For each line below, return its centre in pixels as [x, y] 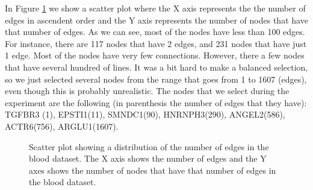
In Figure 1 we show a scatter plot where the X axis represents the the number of [155, 8]
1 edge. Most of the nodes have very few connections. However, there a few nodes [155, 55]
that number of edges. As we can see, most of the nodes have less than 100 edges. [155, 32]
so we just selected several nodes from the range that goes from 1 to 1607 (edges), [156, 79]
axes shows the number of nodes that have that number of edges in [153, 170]
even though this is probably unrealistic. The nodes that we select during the [147, 91]
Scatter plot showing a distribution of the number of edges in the [149, 146]
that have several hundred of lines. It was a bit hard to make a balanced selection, [156, 67]
